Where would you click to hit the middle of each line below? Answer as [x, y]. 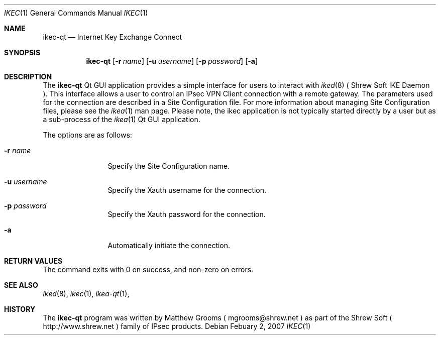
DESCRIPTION [28, 77]
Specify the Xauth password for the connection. [187, 214]
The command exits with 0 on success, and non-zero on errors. [148, 269]
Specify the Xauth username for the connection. [187, 190]
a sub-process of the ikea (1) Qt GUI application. [122, 119]
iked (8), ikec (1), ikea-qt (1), [86, 294]
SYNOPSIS [22, 52]
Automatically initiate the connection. [169, 245]
